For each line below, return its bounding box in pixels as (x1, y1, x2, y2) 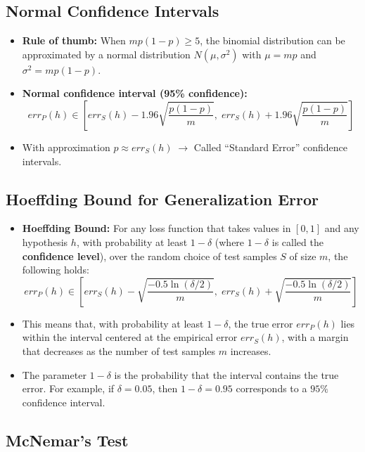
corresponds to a (236, 381, 307, 396)
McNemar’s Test (6, 429, 129, 451)
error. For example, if (22, 381, 115, 396)
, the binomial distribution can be (200, 33, 345, 48)
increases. (230, 343, 271, 358)
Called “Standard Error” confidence (193, 139, 347, 154)
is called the (271, 234, 324, 249)
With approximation (22, 139, 110, 154)
